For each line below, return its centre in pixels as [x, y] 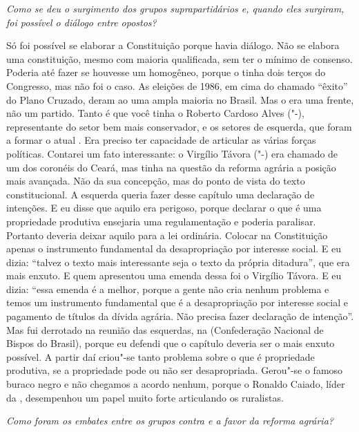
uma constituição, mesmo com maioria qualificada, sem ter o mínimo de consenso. [179, 58]
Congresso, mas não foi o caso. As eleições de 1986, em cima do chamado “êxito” [177, 85]
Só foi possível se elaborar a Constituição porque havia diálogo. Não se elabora [173, 45]
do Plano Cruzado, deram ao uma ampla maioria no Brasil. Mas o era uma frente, [180, 99]
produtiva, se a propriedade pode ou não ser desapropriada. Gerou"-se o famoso [175, 370]
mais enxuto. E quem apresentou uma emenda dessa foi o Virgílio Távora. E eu [174, 275]
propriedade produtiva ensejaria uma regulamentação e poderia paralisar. [161, 221]
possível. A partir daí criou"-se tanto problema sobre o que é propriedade [161, 356]
